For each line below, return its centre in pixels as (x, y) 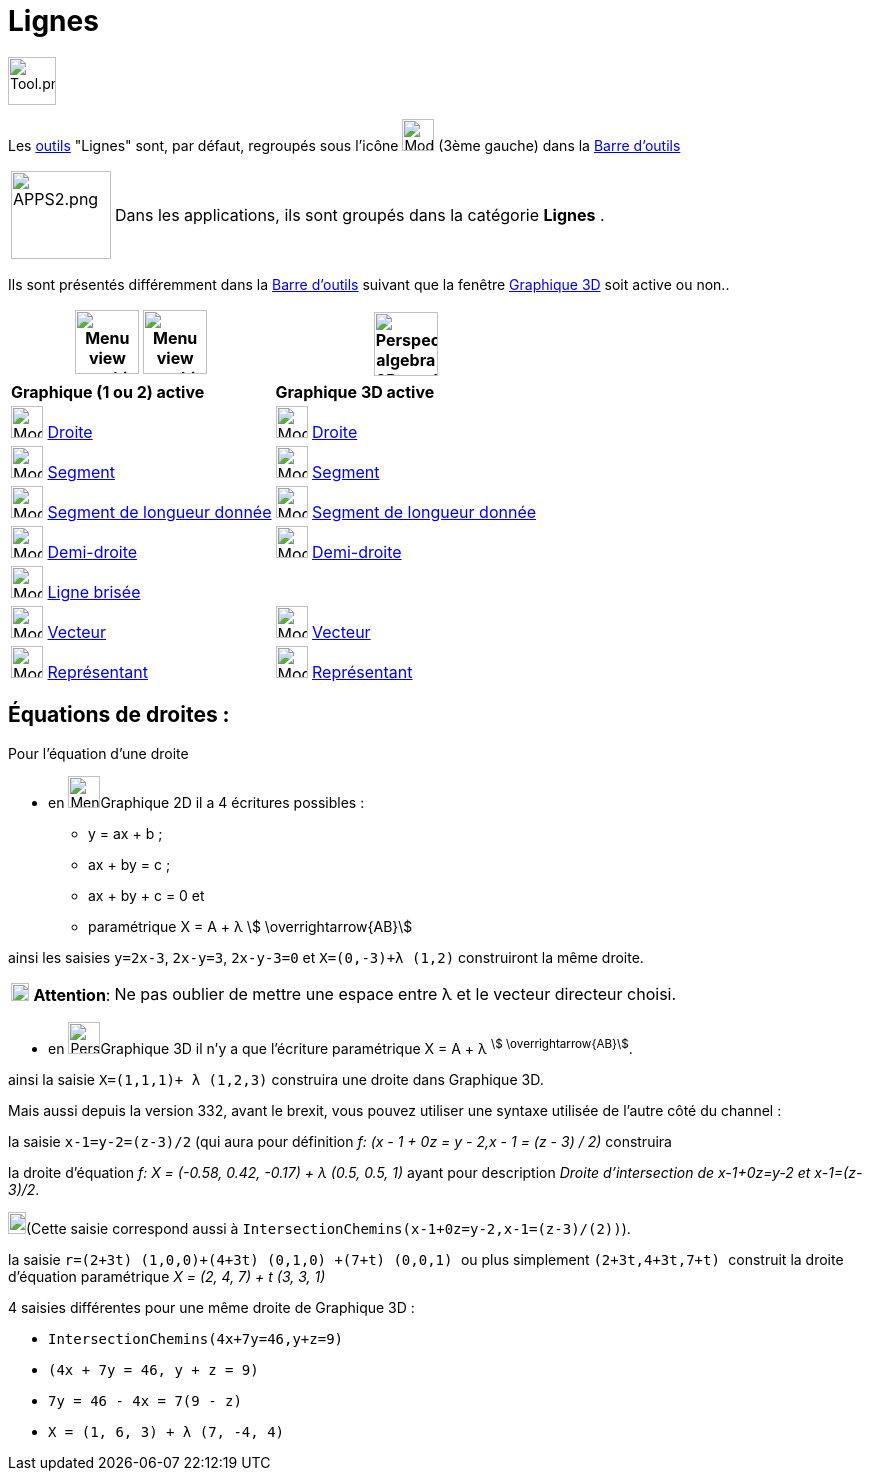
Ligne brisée (94, 591)
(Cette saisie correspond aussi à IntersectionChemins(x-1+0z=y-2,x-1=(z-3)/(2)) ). (328, 1228)
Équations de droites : (119, 715)
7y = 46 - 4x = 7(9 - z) (145, 1400)
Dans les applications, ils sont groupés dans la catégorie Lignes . (360, 214)
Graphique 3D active (355, 391)
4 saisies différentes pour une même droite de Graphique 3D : (211, 1307)
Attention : (72, 994)
